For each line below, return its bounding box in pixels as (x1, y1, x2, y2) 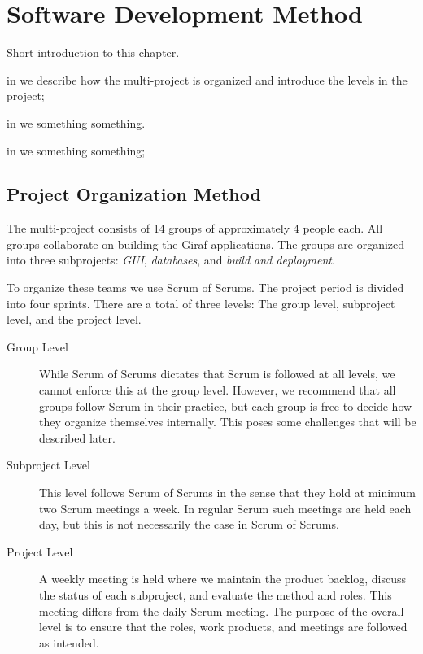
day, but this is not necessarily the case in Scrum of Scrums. (39, 516, 339, 533)
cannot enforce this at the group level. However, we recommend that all (39, 381, 396, 399)
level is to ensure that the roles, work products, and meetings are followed (39, 618, 408, 635)
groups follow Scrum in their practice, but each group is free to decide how (39, 397, 412, 414)
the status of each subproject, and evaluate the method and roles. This (39, 586, 392, 603)
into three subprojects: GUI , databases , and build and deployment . (7, 251, 335, 268)
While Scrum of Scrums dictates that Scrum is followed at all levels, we (39, 365, 395, 382)
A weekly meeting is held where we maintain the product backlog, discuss (39, 570, 407, 587)
